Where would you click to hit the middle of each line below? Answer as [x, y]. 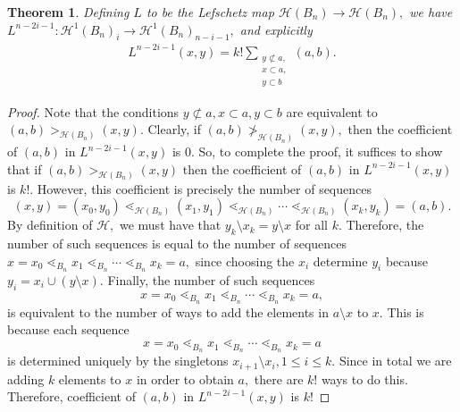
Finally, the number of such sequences [211, 279]
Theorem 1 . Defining [68, 12]
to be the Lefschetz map [210, 12]
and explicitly [276, 29]
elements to [90, 378]
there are [279, 378]
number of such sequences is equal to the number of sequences [177, 244]
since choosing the [245, 261]
